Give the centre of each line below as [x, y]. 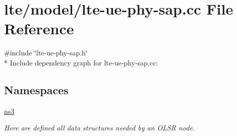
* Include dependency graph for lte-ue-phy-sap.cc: [81, 62]
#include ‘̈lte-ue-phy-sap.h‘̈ [46, 53]
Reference [39, 28]
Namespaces [36, 89]
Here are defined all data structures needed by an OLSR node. [100, 128]
